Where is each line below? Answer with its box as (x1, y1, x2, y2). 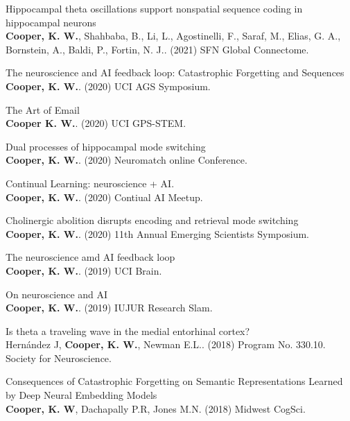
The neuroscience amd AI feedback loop (6, 250, 175, 264)
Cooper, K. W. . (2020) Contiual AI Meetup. (6, 189, 203, 204)
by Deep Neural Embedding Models (6, 388, 157, 402)
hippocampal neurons (6, 15, 96, 29)
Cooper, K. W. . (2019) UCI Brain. (6, 263, 162, 277)
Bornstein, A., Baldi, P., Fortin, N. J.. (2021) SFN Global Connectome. (6, 42, 309, 56)
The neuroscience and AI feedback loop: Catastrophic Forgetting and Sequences (6, 65, 344, 80)
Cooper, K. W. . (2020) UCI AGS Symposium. (6, 78, 211, 93)
